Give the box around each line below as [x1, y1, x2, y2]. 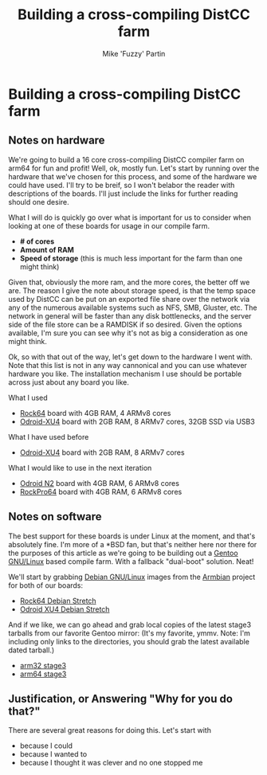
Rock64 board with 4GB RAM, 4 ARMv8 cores [19, 408, 171, 417]
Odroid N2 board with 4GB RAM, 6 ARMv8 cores [19, 478, 179, 487]
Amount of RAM [19, 245, 74, 254]
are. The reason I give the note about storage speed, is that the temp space [8, 285, 257, 296]
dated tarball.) [8, 645, 55, 655]
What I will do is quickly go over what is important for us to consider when [8, 213, 252, 222]
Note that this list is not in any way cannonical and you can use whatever [8, 360, 247, 370]
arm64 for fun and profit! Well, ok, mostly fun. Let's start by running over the [8, 163, 260, 173]
